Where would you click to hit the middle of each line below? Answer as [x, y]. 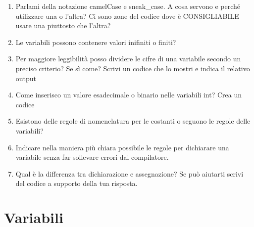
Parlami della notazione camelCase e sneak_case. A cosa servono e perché [128, 6]
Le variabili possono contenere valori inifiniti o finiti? [96, 42]
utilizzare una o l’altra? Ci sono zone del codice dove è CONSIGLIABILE [127, 16]
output [26, 78]
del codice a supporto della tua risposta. [76, 183]
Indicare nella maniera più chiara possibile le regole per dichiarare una [122, 147]
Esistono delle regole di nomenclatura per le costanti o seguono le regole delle [133, 121]
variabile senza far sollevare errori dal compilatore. [92, 157]
